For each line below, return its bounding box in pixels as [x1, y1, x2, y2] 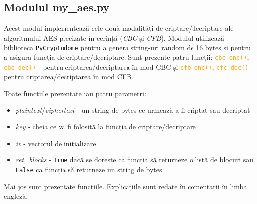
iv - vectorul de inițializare [15, 138, 96, 148]
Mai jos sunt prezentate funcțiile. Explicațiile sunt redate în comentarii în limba [4, 181, 247, 191]
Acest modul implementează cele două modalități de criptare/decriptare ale [4, 23, 234, 33]
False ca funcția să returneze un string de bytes [15, 164, 162, 174]
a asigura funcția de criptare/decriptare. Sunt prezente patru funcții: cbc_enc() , [4, 52, 249, 62]
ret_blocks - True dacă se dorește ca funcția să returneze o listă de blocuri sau [15, 154, 254, 165]
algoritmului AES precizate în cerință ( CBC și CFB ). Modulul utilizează [4, 32, 224, 43]
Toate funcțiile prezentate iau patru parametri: [4, 88, 146, 98]
